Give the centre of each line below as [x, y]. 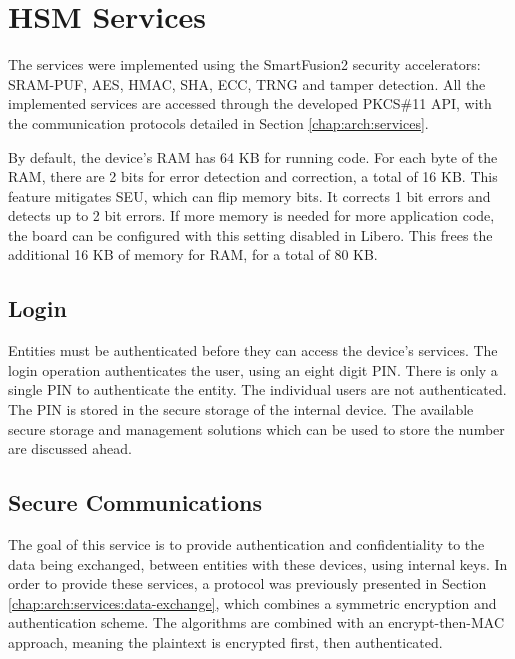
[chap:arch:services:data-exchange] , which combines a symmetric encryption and [252, 602]
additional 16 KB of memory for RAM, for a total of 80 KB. [193, 254]
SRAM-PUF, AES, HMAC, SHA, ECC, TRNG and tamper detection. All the [247, 83]
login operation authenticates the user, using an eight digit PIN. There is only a [253, 369]
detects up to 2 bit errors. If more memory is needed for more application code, [251, 215]
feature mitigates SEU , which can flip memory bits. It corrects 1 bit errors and [249, 195]
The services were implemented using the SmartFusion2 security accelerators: [244, 64]
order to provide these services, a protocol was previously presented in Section [247, 583]
